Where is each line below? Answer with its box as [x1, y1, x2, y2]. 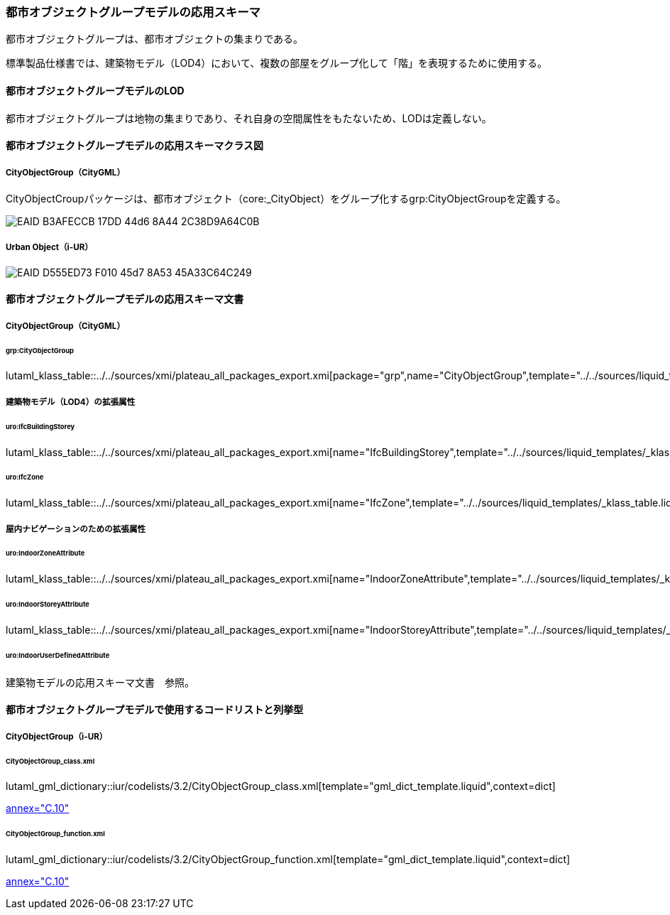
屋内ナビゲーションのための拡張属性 [6, 524, 146, 534]
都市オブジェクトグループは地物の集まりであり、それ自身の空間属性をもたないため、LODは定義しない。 [6, 112, 492, 124]
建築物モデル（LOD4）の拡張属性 [6, 396, 136, 407]
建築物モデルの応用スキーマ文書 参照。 [6, 676, 194, 688]
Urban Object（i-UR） [6, 242, 93, 253]
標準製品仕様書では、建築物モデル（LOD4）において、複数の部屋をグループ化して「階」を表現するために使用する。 [6, 57, 547, 70]
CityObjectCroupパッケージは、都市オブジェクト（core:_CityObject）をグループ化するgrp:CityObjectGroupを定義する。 [6, 192, 566, 205]
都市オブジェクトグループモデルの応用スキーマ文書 [6, 293, 244, 305]
